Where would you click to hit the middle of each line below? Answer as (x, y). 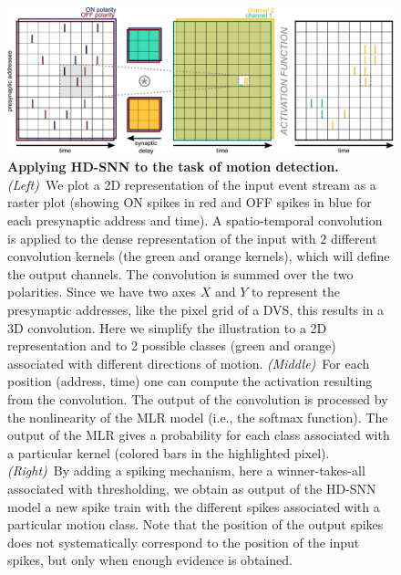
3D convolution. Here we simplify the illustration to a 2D (167, 327)
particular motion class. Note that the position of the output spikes (195, 524)
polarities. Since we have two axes (102, 292)
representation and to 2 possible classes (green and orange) (172, 345)
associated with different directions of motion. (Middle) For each (189, 363)
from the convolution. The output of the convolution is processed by (198, 398)
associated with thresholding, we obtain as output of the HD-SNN (192, 488)
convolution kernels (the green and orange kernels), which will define (199, 256)
